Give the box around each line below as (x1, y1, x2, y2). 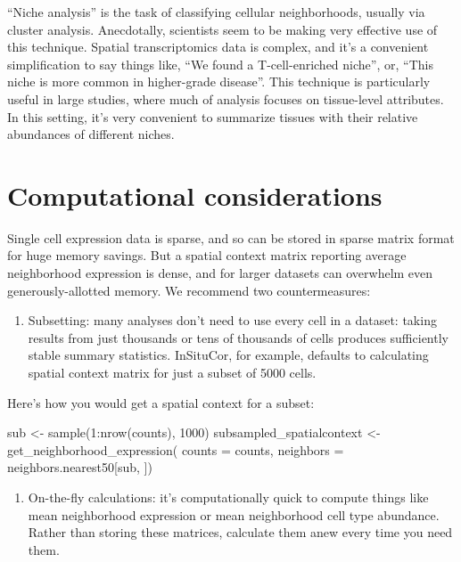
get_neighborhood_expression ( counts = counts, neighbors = (7, 440, 344, 459)
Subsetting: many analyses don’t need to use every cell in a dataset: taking (28, 311, 437, 330)
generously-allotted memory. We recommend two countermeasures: (7, 281, 371, 299)
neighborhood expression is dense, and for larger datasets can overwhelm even (7, 264, 433, 282)
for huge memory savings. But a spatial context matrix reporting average (7, 246, 407, 265)
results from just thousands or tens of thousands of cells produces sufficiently (28, 328, 449, 346)
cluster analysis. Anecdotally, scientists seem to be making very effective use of (7, 20, 438, 38)
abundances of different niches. (7, 125, 175, 143)
